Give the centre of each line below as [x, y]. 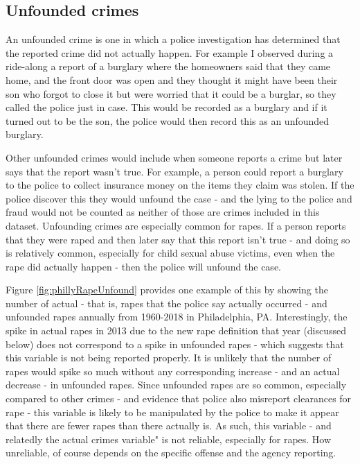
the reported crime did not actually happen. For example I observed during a [170, 52]
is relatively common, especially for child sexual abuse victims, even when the [170, 253]
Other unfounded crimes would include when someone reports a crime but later [174, 157]
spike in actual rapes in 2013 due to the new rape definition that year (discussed [176, 330]
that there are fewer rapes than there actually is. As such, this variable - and [169, 426]
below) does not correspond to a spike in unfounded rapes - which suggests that [175, 344]
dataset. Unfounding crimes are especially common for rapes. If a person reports [176, 225]
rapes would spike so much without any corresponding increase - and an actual [173, 371]
